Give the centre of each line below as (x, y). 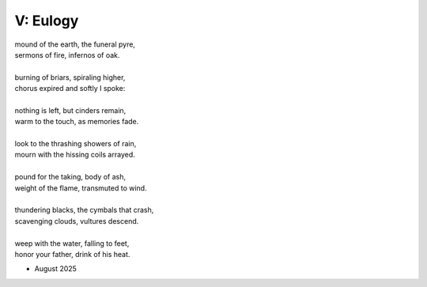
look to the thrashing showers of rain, (76, 144)
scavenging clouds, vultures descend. (77, 221)
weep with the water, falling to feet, (72, 243)
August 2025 (55, 269)
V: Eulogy (47, 21)
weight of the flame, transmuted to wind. (81, 188)
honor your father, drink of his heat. (72, 254)
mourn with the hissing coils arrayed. (75, 155)
